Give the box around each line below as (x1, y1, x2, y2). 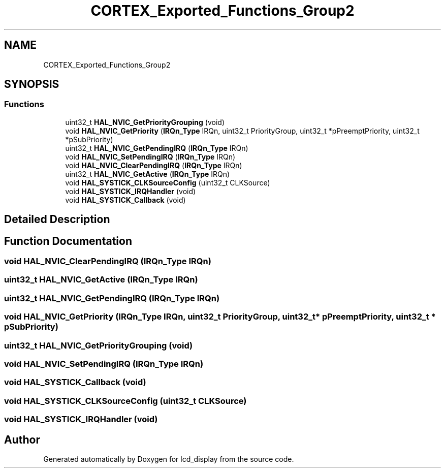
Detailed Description (4, 213, 110, 226)
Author (4, 433, 40, 446)
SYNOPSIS (4, 78, 59, 91)
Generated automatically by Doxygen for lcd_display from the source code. (43, 454, 294, 463)
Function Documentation (4, 234, 132, 247)
